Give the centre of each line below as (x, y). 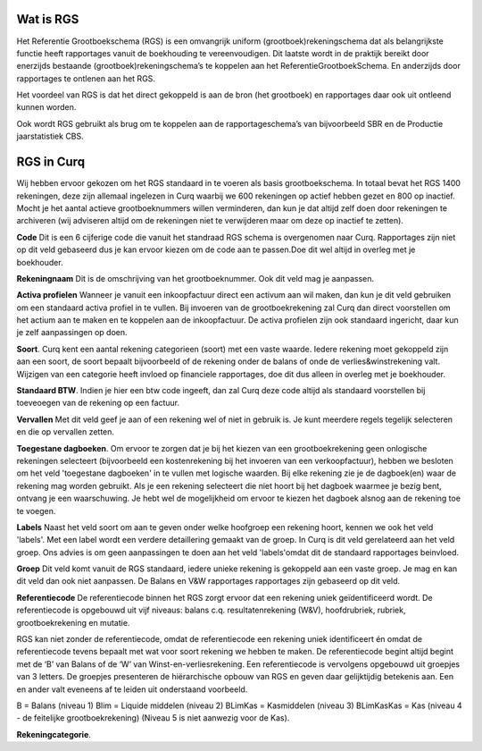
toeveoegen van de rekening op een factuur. (98, 403)
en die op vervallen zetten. (66, 432)
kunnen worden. (46, 107)
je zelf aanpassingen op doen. (72, 333)
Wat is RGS (48, 19)
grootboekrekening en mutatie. (73, 622)
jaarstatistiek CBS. (50, 136)
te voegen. (36, 511)
